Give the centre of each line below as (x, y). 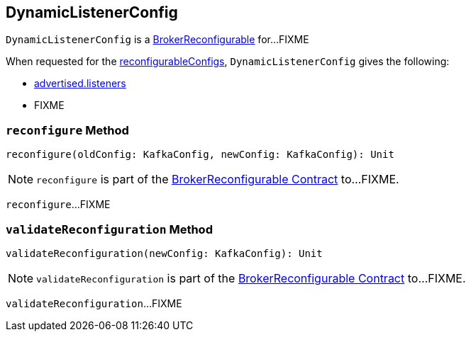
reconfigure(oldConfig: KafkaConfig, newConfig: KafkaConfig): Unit (200, 155)
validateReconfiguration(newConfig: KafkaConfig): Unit (164, 253)
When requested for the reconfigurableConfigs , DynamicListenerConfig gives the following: (228, 62)
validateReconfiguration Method (109, 229)
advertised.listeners (80, 84)
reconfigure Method (67, 130)
